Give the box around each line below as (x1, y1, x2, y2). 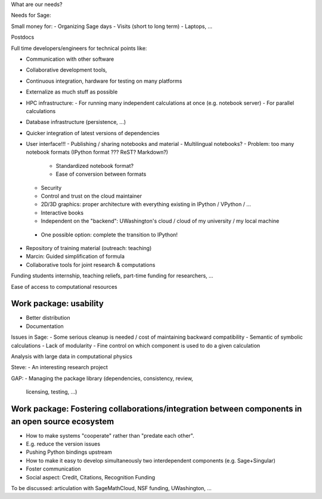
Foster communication (26, 465, 81, 473)
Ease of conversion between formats (55, 170, 147, 178)
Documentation (26, 322, 64, 330)
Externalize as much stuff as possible (26, 88, 118, 95)
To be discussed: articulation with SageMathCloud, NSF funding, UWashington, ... (11, 485, 212, 492)
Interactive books (41, 209, 83, 216)
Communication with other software (26, 55, 114, 63)
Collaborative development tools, (26, 66, 107, 74)
